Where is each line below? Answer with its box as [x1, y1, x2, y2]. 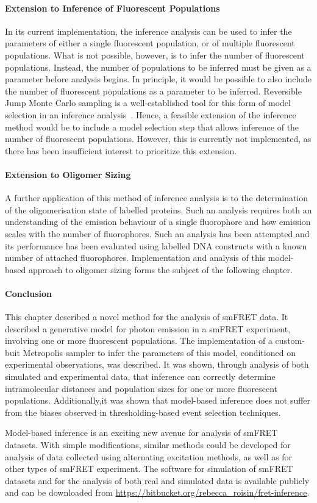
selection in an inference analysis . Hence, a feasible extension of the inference [5, 108, 296, 121]
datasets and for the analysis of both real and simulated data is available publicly [5, 474, 310, 487]
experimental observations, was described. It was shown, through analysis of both [5, 358, 309, 371]
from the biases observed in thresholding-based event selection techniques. [5, 405, 281, 418]
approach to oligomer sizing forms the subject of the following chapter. [28, 263, 293, 276]
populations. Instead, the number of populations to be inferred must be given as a [5, 60, 312, 73]
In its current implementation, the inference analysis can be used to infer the [5, 24, 292, 37]
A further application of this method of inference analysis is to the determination [5, 191, 308, 204]
